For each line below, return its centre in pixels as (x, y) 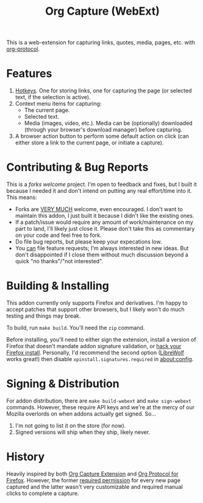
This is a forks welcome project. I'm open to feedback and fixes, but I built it (101, 184)
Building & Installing (58, 286)
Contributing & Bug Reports (77, 167)
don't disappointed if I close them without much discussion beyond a (102, 255)
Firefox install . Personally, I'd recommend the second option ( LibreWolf (95, 352)
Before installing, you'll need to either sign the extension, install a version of (101, 340)
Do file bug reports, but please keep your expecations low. (88, 242)
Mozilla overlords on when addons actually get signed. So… (81, 414)
